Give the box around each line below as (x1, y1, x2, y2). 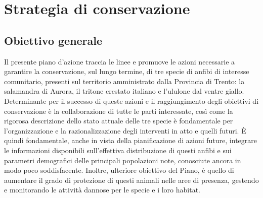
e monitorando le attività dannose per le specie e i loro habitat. (4, 184, 200, 195)
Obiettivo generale (4, 32, 103, 48)
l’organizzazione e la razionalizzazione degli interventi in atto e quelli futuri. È (4, 125, 246, 136)
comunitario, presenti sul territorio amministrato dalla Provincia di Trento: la (4, 76, 245, 86)
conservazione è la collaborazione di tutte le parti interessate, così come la (4, 105, 233, 116)
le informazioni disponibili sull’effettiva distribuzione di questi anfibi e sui (4, 145, 232, 155)
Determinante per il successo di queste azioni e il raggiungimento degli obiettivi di (4, 95, 259, 106)
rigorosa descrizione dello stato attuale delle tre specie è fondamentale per (4, 115, 233, 126)
